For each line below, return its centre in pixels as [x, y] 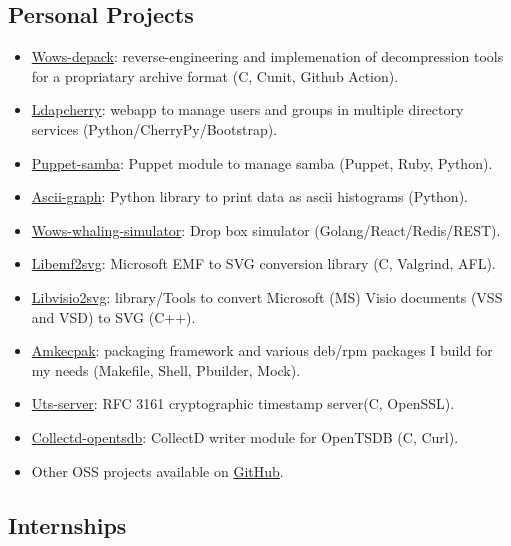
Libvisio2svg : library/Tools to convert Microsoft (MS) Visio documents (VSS [267, 296]
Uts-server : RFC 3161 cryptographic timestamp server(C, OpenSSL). [243, 403]
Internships [67, 524]
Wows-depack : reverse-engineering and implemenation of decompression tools [267, 56]
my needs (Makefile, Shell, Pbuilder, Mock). [166, 369]
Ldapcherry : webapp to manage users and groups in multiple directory [247, 109]
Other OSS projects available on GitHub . [157, 470]
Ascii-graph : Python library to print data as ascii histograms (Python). [249, 196]
